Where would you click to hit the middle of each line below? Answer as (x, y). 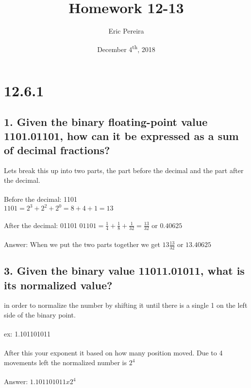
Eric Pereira (126, 31)
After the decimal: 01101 (41, 225)
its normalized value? (58, 285)
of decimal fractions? (57, 150)
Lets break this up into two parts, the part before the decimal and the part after (124, 170)
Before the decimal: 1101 (41, 199)
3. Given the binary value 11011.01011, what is (124, 271)
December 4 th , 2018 (126, 48)
